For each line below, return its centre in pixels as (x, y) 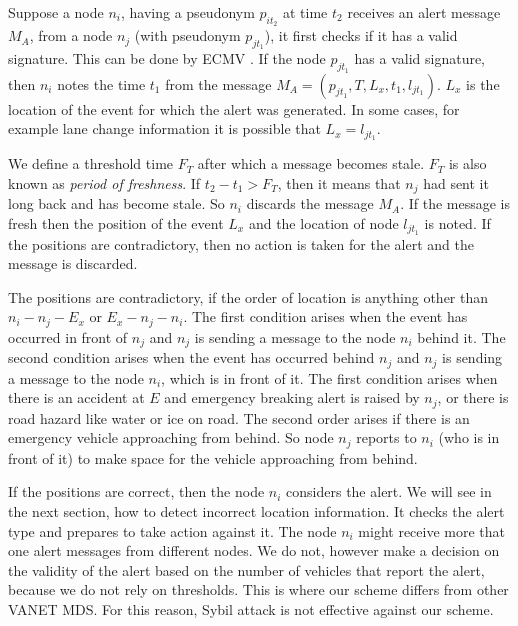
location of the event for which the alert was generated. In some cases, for (234, 108)
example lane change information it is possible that (164, 128)
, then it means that (339, 182)
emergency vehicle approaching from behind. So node (171, 437)
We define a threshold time (91, 163)
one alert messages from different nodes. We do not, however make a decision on (254, 550)
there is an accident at (76, 397)
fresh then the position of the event (116, 222)
